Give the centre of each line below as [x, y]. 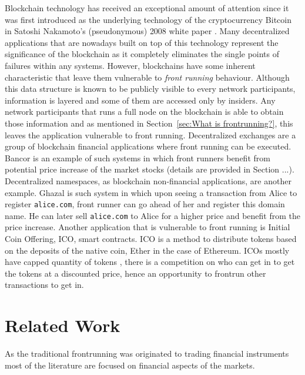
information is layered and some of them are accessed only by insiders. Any [140, 100]
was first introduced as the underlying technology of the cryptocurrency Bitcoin [148, 19]
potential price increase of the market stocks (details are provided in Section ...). [150, 169]
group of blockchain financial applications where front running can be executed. [148, 146]
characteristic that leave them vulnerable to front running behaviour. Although [147, 77]
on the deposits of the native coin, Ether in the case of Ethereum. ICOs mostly [147, 250]
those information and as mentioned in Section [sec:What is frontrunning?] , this [149, 123]
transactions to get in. [44, 285]
